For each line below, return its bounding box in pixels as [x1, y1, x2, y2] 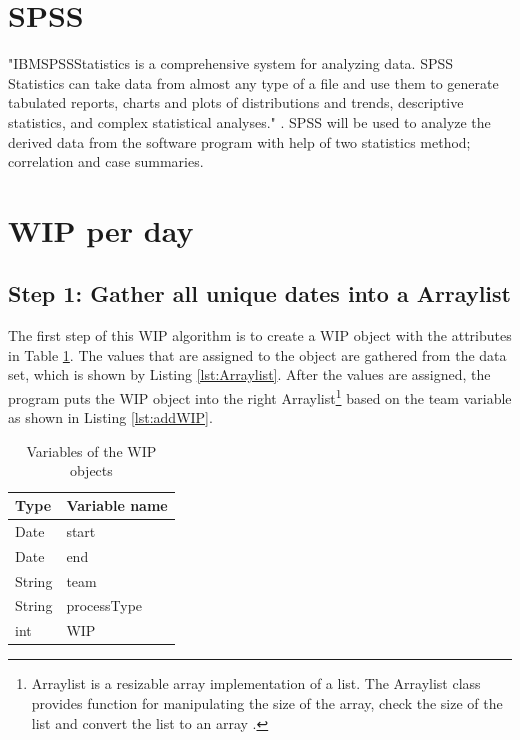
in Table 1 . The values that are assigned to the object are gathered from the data [8, 344, 507, 365]
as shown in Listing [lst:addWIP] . [8, 407, 213, 428]
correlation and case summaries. [8, 151, 204, 172]
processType [66, 595, 143, 616]
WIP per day [8, 209, 194, 250]
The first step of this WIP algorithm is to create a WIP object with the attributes [8, 325, 512, 346]
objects [69, 460, 113, 481]
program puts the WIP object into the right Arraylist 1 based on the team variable [8, 385, 512, 408]
